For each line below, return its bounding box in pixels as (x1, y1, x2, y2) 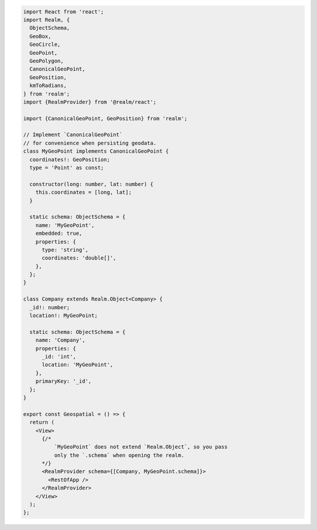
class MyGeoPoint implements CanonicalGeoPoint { (23, 148, 169, 155)
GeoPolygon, (29, 58, 64, 64)
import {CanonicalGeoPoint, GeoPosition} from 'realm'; (23, 115, 188, 121)
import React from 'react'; (23, 8, 104, 15)
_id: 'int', (42, 353, 76, 360)
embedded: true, (35, 230, 82, 237)
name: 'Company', (35, 337, 86, 343)
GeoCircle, (29, 41, 61, 48)
